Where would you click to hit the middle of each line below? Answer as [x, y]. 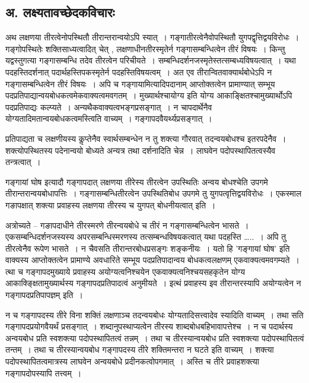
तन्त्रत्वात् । [23, 162]
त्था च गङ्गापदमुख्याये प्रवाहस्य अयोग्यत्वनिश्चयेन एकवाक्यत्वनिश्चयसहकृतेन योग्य [125, 271]
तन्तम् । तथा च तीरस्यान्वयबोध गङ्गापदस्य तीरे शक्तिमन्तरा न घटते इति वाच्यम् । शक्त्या [140, 349]
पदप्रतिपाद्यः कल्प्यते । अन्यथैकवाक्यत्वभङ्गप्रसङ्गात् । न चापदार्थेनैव [109, 107]
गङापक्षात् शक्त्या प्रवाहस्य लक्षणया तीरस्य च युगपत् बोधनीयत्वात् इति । [111, 205]
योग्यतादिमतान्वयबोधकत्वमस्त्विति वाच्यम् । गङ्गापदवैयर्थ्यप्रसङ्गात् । [109, 118]
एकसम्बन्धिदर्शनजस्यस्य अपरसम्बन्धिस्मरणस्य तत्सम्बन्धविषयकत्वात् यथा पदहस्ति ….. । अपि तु [146, 237]
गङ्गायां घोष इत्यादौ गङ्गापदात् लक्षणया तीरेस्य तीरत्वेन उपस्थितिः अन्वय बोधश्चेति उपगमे [137, 181]
